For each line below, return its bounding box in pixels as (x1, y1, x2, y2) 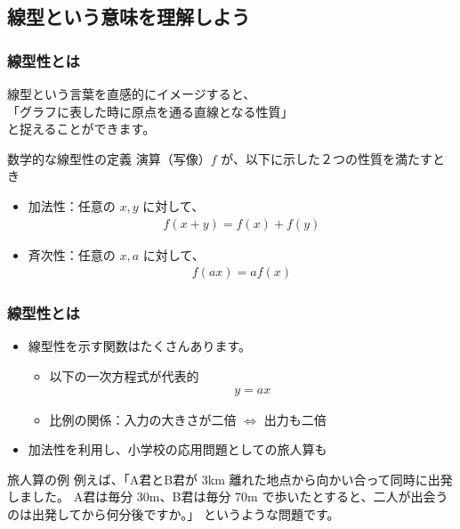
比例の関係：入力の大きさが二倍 (49, 410, 237, 428)
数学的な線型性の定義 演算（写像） (7, 149, 211, 167)
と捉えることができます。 (7, 119, 156, 138)
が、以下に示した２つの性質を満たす (221, 149, 432, 167)
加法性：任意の (28, 196, 116, 215)
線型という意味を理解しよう (7, 3, 250, 30)
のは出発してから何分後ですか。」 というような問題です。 (7, 505, 340, 524)
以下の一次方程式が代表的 (49, 367, 199, 386)
